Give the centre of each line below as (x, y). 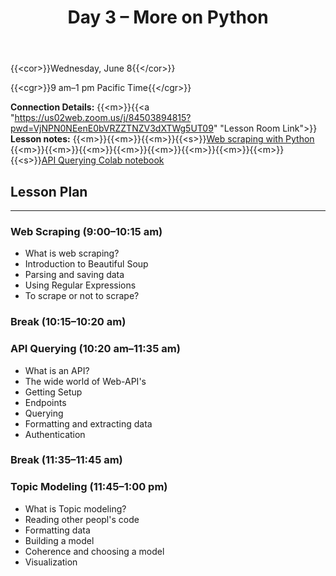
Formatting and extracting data (88, 423)
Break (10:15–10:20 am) (68, 322)
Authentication (55, 434)
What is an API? (57, 370)
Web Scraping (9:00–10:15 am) (86, 231)
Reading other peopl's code (82, 519)
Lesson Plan (49, 191)
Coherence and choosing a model (94, 551)
